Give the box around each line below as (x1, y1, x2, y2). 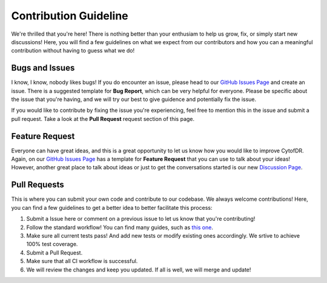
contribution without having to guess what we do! (11, 47, 135, 54)
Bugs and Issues (11, 63, 75, 73)
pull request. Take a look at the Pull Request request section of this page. (11, 115, 195, 122)
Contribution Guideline (11, 9, 128, 22)
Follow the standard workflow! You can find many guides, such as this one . (26, 224, 213, 231)
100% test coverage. (26, 241, 78, 248)
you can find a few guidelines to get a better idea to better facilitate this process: (11, 204, 213, 211)
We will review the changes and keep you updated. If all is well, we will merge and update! (26, 266, 251, 273)
